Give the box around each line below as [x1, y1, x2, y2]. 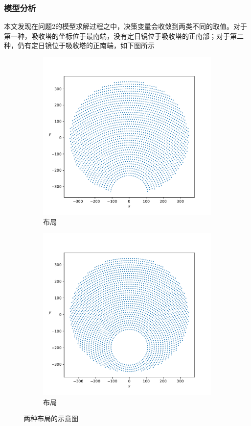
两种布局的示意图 [23, 413, 78, 424]
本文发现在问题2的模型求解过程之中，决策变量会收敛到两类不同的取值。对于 [4, 21, 247, 31]
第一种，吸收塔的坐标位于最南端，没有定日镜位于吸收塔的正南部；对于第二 [4, 30, 244, 41]
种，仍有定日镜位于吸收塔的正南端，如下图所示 [4, 40, 155, 50]
